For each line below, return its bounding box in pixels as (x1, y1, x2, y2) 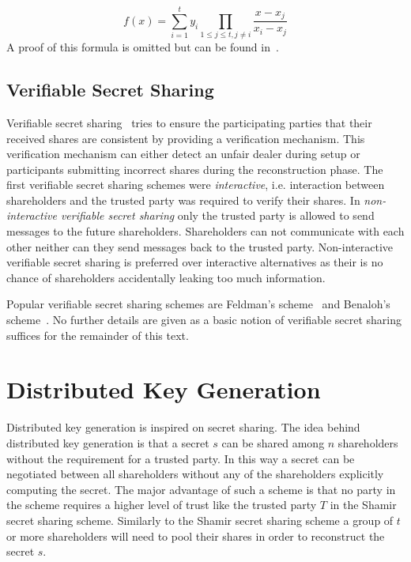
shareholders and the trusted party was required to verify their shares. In (6, 191, 360, 208)
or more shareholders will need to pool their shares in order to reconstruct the (6, 527, 385, 544)
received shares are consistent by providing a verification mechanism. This (6, 130, 365, 146)
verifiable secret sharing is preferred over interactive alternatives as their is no (6, 254, 383, 270)
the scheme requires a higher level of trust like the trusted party (6, 496, 317, 513)
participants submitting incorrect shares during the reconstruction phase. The (6, 160, 383, 177)
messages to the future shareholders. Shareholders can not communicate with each (6, 223, 405, 240)
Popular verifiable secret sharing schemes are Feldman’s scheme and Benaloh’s (6, 296, 390, 312)
